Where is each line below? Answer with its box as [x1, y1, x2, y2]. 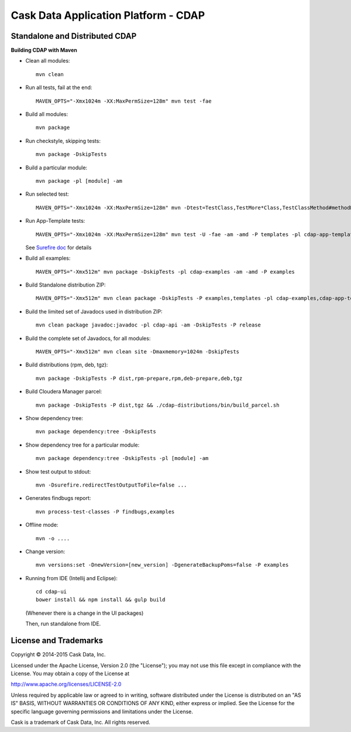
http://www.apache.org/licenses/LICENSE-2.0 [11, 680, 122, 688]
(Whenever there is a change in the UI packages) [25, 610, 144, 617]
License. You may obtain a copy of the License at [11, 670, 130, 677]
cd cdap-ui [36, 588, 67, 595]
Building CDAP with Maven [11, 47, 77, 54]
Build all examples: [25, 255, 71, 262]
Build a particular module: [25, 164, 88, 171]
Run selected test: [25, 190, 70, 198]
